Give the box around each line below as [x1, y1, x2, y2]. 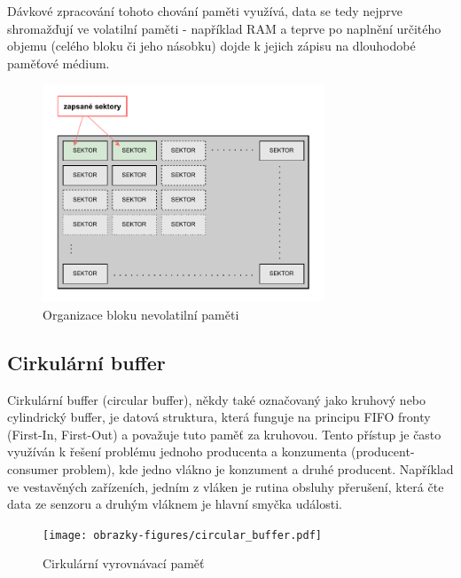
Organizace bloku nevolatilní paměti [43, 305, 239, 323]
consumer [7, 459, 59, 478]
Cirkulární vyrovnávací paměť [43, 554, 205, 573]
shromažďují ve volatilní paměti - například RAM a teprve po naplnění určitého [7, 19, 441, 37]
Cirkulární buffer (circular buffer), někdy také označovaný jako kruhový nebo [7, 390, 426, 408]
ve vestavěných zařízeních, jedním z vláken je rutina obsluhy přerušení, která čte [7, 477, 444, 495]
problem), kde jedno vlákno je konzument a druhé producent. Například [62, 459, 454, 478]
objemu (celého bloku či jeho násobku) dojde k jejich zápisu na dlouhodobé [7, 36, 416, 55]
